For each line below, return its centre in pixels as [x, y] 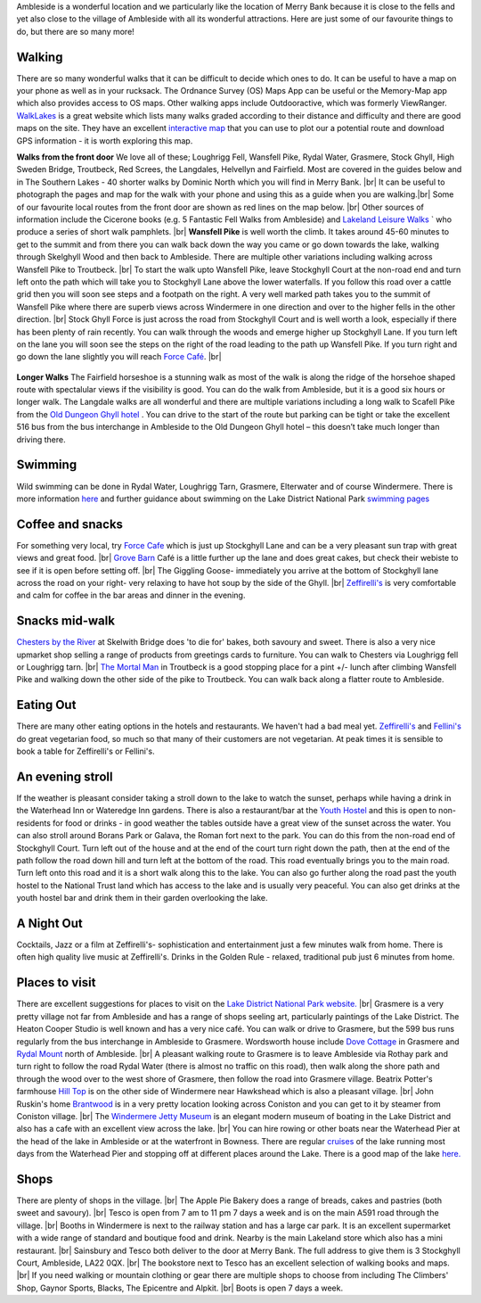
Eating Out [46, 705]
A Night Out [50, 924]
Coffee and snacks [70, 524]
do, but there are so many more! [76, 31]
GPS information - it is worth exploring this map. [105, 140]
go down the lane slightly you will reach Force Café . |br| [119, 357]
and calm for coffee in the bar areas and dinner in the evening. [131, 595]
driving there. [41, 439]
